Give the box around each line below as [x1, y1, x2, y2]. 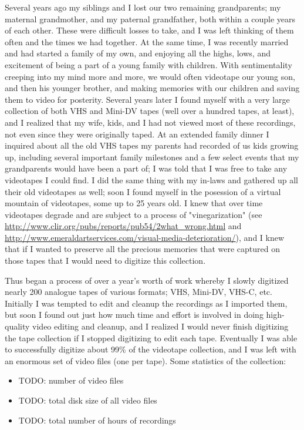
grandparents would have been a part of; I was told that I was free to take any [5, 162, 288, 174]
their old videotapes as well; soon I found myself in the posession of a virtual [5, 185, 281, 197]
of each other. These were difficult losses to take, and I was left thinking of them [5, 24, 294, 36]
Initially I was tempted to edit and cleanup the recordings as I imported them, [5, 297, 288, 309]
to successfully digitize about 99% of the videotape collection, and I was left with [5, 343, 296, 355]
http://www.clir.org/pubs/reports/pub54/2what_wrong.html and [5, 220, 242, 232]
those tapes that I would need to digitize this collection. [5, 254, 206, 267]
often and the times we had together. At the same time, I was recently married [5, 35, 289, 48]
